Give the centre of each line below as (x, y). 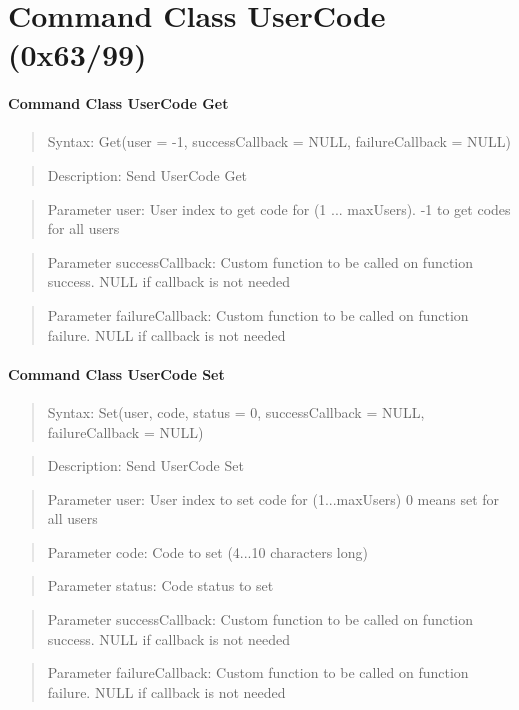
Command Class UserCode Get (118, 103)
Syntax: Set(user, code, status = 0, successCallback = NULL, (236, 411)
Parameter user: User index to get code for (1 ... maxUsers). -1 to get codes (279, 208)
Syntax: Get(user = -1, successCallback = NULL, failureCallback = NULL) (279, 141)
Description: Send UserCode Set (145, 465)
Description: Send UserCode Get (147, 174)
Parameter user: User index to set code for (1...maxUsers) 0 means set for (273, 498)
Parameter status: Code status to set (160, 585)
